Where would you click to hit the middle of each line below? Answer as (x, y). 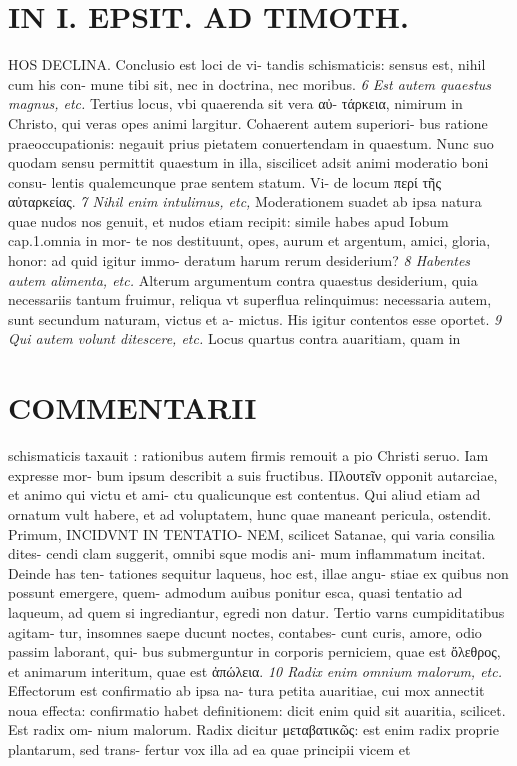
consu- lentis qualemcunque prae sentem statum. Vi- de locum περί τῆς (224, 181)
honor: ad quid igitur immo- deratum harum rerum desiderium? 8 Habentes (239, 260)
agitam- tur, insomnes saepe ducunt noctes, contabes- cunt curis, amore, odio (245, 631)
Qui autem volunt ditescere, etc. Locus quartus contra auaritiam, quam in (234, 338)
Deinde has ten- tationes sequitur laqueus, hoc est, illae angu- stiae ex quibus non (258, 572)
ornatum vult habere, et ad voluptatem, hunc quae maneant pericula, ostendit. (250, 513)
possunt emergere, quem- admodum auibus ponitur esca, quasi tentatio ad (235, 592)
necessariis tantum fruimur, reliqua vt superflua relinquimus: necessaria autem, (250, 299)
